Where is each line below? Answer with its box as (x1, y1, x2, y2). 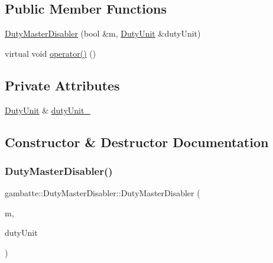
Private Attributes (5, 76, 120, 94)
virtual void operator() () (5, 47, 96, 59)
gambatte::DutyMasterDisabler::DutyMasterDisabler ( (5, 187, 200, 199)
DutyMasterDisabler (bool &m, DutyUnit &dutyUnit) (5, 27, 201, 40)
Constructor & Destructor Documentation (5, 132, 269, 151)
